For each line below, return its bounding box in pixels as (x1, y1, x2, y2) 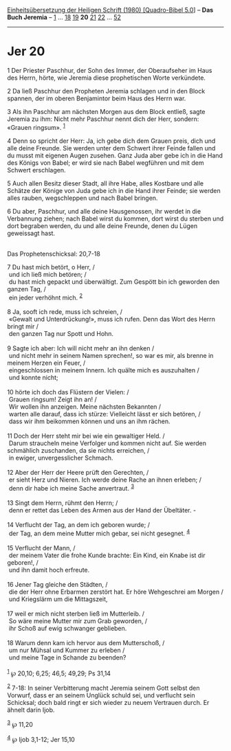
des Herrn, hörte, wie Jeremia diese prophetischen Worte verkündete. (7, 74, 206, 82)
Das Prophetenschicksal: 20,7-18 (7, 249, 101, 258)
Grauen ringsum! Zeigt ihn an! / (8, 395, 98, 404)
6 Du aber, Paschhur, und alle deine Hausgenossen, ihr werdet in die (7, 207, 201, 215)
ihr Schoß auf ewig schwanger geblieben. (8, 624, 127, 632)
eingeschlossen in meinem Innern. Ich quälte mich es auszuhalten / (8, 366, 199, 374)
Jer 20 (7, 44, 45, 59)
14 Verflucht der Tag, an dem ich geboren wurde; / (7, 520, 150, 528)
